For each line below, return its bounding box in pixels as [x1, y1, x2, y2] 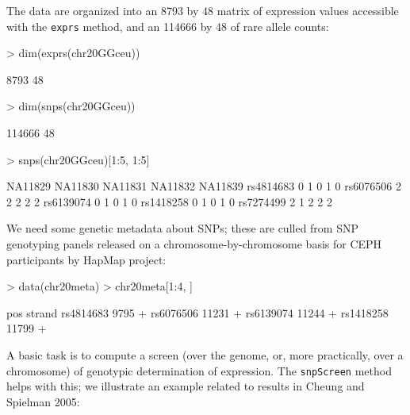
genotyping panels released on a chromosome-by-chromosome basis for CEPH [6, 236, 382, 252]
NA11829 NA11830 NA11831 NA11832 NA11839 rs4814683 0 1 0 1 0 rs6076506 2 [6, 178, 401, 194]
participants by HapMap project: [6, 251, 167, 267]
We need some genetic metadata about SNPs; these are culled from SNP [6, 220, 358, 236]
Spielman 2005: [6, 393, 80, 409]
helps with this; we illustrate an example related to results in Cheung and [6, 378, 365, 394]
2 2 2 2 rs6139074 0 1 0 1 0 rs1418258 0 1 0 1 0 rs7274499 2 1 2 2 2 [6, 193, 332, 209]
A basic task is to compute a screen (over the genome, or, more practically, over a [6, 346, 404, 363]
